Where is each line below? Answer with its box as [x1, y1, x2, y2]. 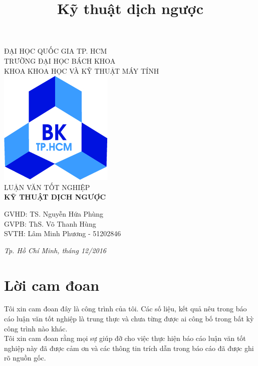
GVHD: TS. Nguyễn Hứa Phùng [4, 208, 104, 219]
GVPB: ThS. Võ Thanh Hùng [4, 218, 96, 229]
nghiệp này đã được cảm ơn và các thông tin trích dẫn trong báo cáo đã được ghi [4, 342, 254, 353]
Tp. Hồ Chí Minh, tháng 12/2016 [4, 245, 107, 255]
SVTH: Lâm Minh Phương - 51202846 [4, 228, 121, 239]
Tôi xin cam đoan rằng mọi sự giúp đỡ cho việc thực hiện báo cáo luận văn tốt [4, 333, 246, 343]
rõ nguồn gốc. [4, 352, 46, 363]
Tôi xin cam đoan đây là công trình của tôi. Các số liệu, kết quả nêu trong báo [4, 303, 247, 314]
